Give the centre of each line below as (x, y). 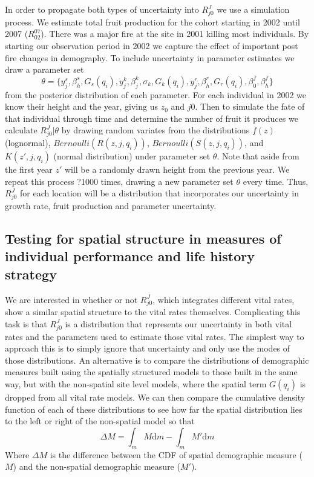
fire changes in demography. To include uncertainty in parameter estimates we (150, 57)
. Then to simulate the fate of (250, 106)
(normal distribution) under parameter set (132, 156)
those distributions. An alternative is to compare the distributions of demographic (157, 360)
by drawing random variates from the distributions (155, 130)
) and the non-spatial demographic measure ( (96, 466)
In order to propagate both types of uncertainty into (102, 9)
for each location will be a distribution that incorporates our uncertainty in (159, 193)
